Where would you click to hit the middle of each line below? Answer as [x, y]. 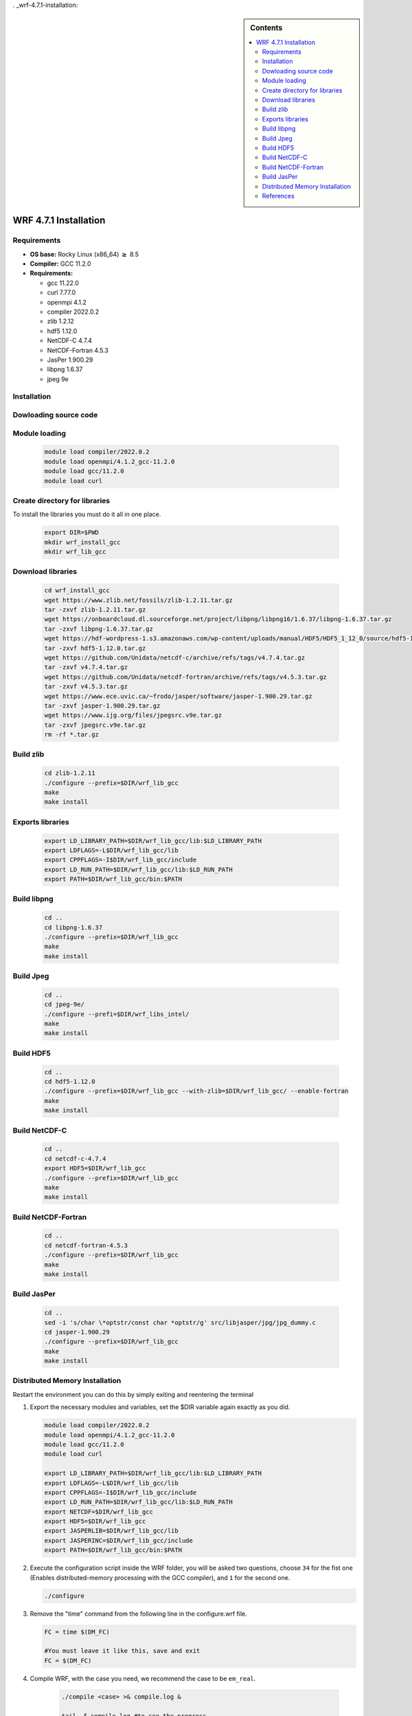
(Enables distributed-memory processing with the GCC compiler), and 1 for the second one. [160, 1577]
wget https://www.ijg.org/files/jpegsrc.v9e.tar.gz [133, 715]
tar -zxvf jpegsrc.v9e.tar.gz [95, 725]
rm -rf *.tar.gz [72, 735]
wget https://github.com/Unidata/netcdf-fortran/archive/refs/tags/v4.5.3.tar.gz [186, 677]
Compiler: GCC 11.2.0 [61, 264]
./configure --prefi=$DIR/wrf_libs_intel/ [117, 1014]
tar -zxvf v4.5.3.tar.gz [86, 687]
